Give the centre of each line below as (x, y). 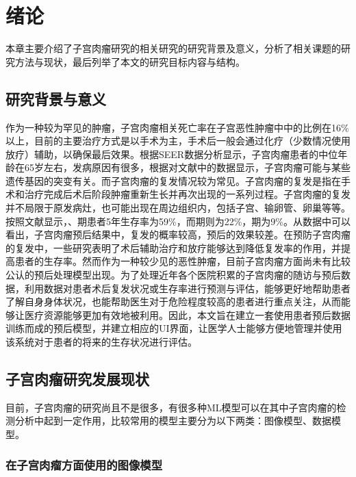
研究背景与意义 (56, 98)
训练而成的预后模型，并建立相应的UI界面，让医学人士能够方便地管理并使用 (174, 328)
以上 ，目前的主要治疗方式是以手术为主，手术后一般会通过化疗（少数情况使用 (178, 141)
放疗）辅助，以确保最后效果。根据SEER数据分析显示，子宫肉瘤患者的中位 (172, 154)
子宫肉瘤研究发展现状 (77, 378)
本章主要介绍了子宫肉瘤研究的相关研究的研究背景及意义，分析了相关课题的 (173, 48)
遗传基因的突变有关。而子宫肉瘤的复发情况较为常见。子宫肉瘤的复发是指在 (173, 180)
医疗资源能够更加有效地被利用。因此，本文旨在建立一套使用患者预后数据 (187, 314)
